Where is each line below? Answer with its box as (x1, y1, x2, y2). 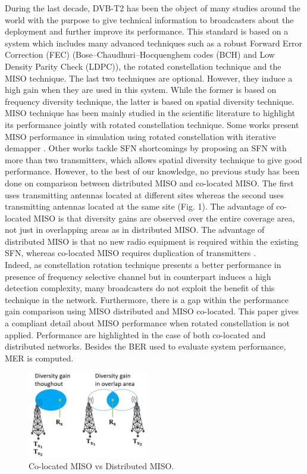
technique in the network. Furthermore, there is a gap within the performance (5, 293, 289, 305)
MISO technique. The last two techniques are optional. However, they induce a (5, 71, 293, 84)
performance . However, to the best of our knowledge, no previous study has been (5, 165, 300, 177)
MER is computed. (5, 351, 74, 364)
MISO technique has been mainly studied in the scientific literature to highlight (5, 107, 296, 119)
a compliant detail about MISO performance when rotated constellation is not (5, 317, 290, 329)
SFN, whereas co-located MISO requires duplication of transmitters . (5, 247, 256, 259)
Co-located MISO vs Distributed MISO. (29, 459, 174, 472)
